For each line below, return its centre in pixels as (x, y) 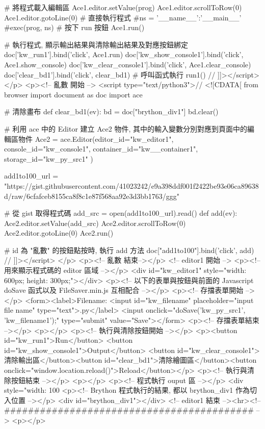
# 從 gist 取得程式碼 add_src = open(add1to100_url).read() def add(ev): (121, 213)
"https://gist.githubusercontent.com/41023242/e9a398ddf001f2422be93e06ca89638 (131, 185)
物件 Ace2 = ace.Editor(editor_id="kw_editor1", (96, 138)
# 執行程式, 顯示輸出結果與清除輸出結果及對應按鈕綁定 (96, 44)
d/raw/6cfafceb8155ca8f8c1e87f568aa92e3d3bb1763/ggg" (92, 196)
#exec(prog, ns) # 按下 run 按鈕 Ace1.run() (74, 27)
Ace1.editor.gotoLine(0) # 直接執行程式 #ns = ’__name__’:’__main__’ (123, 17)
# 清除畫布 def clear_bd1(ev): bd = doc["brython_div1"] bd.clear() (111, 111)
